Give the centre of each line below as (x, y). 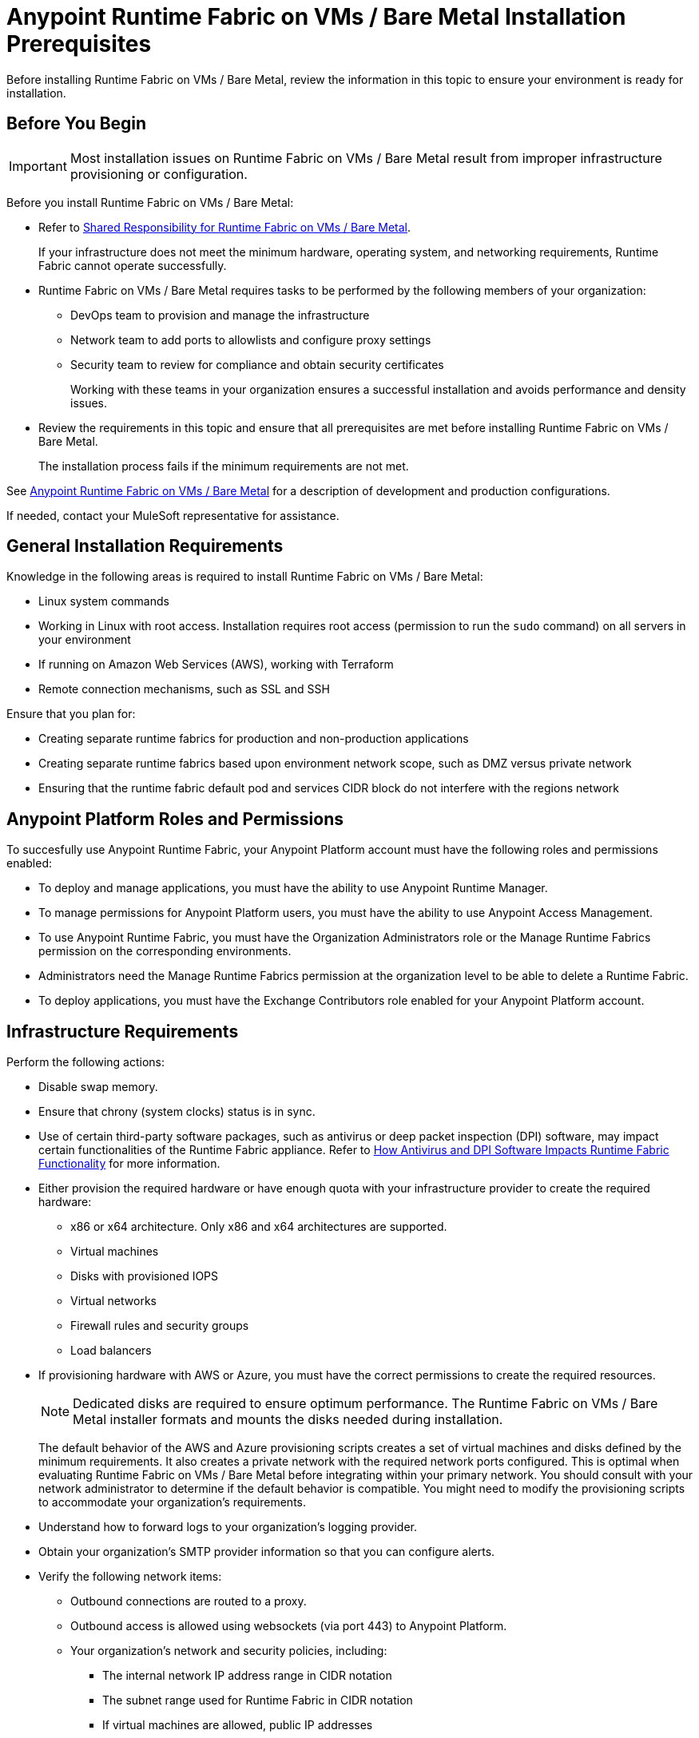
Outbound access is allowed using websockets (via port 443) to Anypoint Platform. (289, 1626)
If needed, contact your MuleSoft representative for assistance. (173, 515)
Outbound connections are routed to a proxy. (189, 1601)
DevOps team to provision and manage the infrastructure (220, 315)
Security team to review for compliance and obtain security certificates (257, 364)
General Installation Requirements (145, 546)
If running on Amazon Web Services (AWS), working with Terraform (216, 665)
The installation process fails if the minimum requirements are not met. (224, 466)
